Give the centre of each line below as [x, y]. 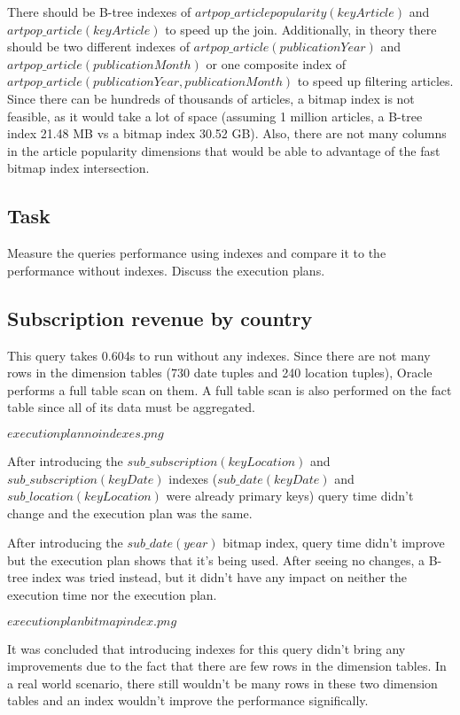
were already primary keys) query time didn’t [290, 496]
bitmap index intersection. [78, 168]
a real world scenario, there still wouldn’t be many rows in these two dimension [222, 683]
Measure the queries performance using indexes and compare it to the [197, 253]
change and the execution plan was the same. [130, 513]
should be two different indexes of [98, 47]
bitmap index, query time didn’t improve [334, 543]
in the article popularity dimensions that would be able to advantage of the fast [224, 150]
